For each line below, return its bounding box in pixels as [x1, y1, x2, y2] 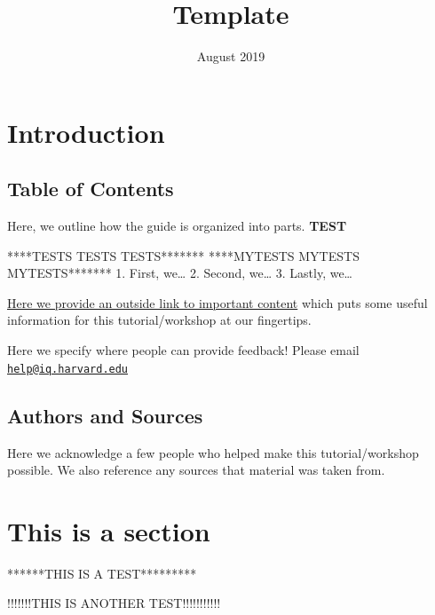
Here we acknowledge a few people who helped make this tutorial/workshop [7, 443, 419, 461]
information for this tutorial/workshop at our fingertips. [7, 311, 312, 329]
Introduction [7, 114, 165, 150]
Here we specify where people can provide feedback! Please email [7, 341, 360, 359]
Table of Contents [7, 175, 174, 202]
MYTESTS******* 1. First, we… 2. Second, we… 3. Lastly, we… [7, 264, 353, 282]
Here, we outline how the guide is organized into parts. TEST [7, 217, 347, 235]
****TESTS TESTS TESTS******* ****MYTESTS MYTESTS [7, 246, 360, 264]
